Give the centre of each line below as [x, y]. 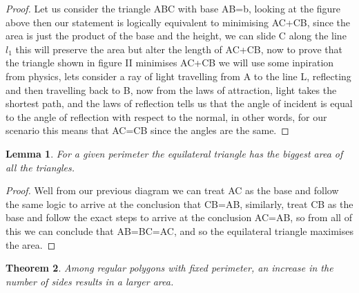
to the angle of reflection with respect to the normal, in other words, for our [166, 116]
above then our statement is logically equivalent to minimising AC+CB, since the [178, 22]
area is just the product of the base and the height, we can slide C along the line [176, 36]
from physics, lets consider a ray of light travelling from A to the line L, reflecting [178, 76]
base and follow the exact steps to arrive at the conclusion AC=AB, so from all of [179, 217]
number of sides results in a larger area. [90, 281]
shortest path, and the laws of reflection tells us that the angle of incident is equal [179, 103]
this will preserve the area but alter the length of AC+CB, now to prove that [179, 49]
